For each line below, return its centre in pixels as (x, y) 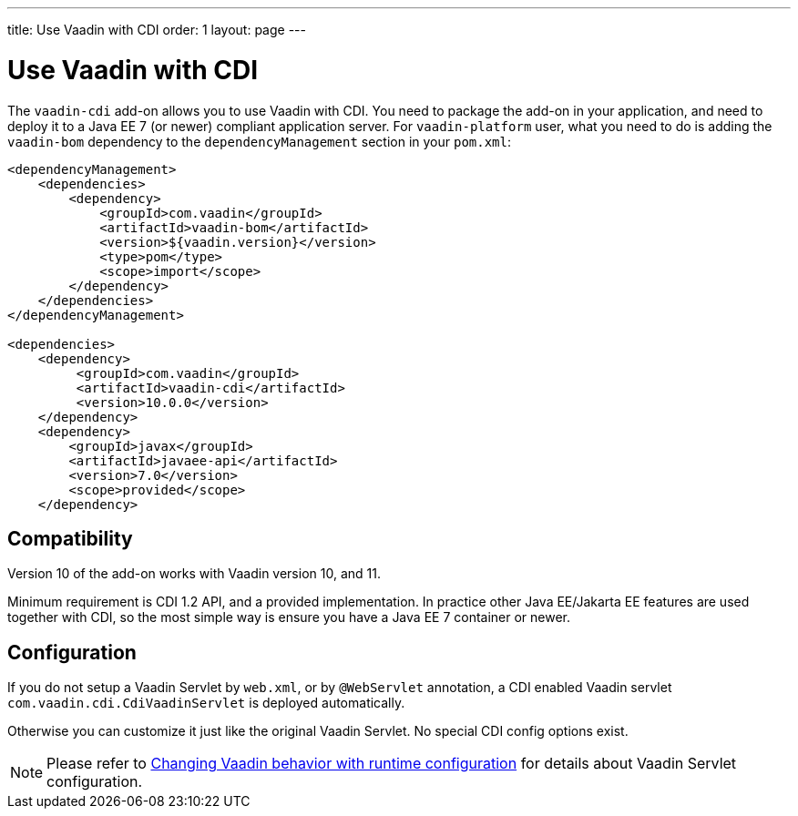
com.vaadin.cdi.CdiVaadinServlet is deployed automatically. (206, 703)
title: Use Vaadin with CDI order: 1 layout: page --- (157, 30)
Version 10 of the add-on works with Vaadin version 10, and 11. (194, 574)
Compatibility (70, 538)
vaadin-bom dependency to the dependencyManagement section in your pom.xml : (260, 141)
